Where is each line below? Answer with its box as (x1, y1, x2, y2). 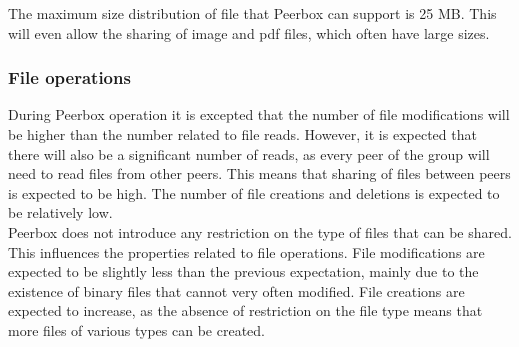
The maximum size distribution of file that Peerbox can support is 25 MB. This (8, 3, 497, 23)
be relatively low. (8, 202, 113, 223)
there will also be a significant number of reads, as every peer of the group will (8, 143, 490, 164)
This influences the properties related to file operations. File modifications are (8, 241, 485, 262)
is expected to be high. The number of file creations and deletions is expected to (8, 182, 500, 203)
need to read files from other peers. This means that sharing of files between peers (8, 163, 511, 184)
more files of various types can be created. (8, 319, 265, 340)
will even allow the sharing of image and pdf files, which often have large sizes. (8, 22, 490, 43)
